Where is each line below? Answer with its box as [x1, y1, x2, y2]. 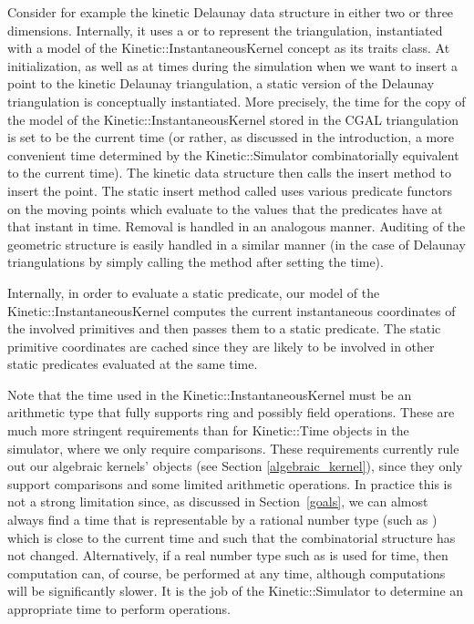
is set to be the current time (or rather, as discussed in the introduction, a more [7, 128, 454, 147]
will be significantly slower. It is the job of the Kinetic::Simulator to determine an [7, 581, 464, 600]
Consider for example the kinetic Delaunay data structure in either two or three [7, 3, 454, 21]
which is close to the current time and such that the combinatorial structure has [7, 527, 456, 547]
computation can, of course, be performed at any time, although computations [7, 563, 446, 582]
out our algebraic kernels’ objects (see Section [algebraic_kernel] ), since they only [7, 456, 463, 476]
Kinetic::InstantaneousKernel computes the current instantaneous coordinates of [7, 301, 456, 320]
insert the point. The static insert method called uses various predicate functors [7, 180, 452, 199]
